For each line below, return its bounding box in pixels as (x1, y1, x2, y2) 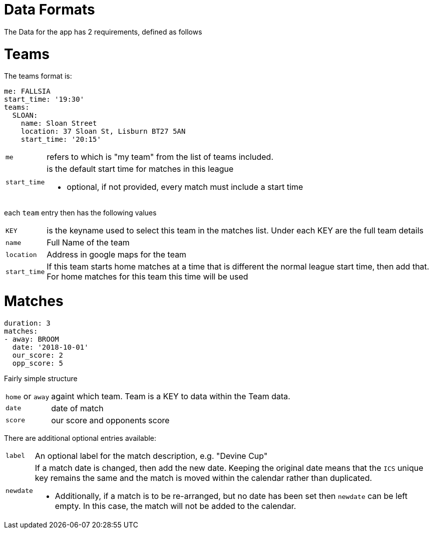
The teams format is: (4, 72, 72, 81)
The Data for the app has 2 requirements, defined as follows (4, 27, 202, 36)
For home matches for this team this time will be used (47, 272, 248, 282)
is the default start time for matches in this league (47, 164, 234, 174)
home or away (6, 391, 50, 401)
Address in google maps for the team (47, 249, 187, 260)
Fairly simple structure (4, 374, 78, 383)
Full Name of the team (47, 237, 130, 248)
